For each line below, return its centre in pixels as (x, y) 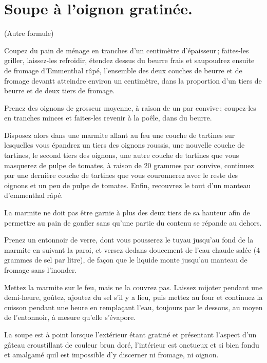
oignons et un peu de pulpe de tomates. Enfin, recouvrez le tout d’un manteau (128, 185)
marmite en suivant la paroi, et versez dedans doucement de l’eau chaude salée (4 (132, 249)
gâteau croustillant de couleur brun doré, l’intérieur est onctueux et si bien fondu (132, 344)
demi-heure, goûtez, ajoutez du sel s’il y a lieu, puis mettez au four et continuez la (133, 297)
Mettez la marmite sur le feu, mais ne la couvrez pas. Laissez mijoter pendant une (133, 287)
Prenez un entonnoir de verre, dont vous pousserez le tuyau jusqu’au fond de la (129, 240)
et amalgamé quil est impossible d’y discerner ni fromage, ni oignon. (111, 355)
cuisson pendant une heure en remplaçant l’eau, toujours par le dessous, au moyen (133, 307)
